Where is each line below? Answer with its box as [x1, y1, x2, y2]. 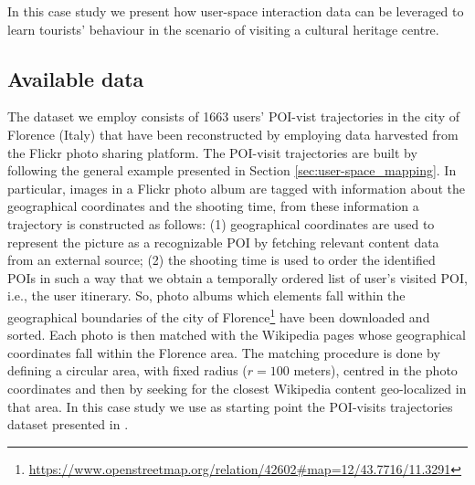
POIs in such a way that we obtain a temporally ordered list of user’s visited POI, [7, 268, 468, 287]
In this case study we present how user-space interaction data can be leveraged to [7, 2, 464, 20]
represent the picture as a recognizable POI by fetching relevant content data [7, 232, 439, 251]
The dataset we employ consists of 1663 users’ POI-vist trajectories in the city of [7, 107, 460, 126]
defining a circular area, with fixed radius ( [7, 361, 248, 380]
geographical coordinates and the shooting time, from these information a [7, 196, 419, 216]
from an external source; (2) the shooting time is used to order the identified [7, 250, 436, 269]
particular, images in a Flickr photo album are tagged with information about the [7, 178, 466, 197]
